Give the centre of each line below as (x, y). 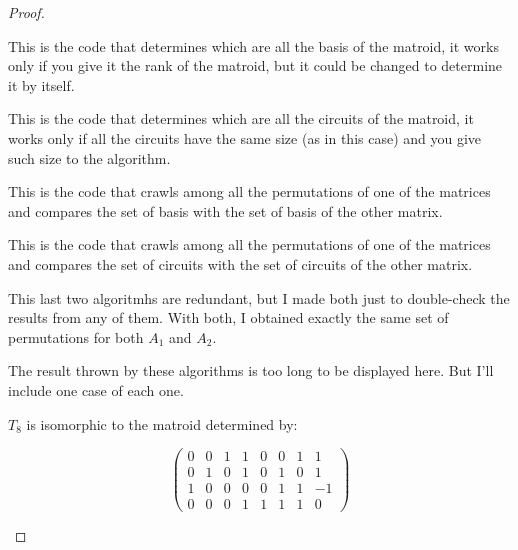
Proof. (26, 12)
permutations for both (76, 336)
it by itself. (41, 84)
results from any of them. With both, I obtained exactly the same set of (228, 317)
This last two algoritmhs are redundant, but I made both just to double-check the (259, 297)
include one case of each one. (96, 389)
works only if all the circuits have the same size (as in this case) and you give (245, 137)
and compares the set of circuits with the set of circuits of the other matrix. (240, 263)
